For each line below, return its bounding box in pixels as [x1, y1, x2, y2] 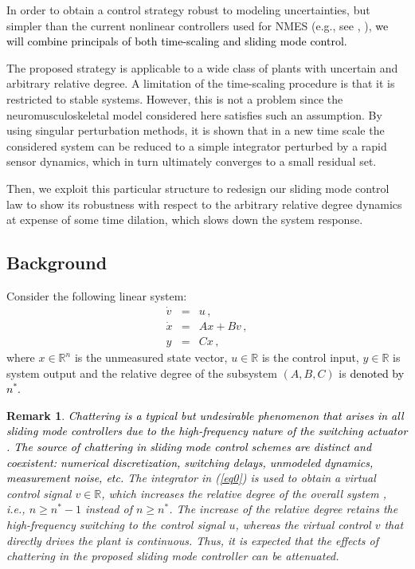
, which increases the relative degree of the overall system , [101, 485, 387, 501]
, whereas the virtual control [235, 516, 371, 532]
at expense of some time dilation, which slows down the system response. [6, 211, 363, 228]
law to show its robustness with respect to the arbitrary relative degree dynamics [6, 195, 402, 212]
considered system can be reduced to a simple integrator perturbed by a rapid [6, 137, 387, 154]
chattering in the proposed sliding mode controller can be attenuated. [6, 547, 339, 564]
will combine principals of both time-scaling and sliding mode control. [6, 33, 347, 49]
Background [6, 250, 108, 275]
